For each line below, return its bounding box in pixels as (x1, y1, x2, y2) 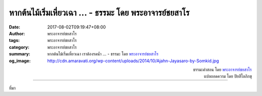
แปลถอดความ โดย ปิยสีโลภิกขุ (204, 73, 252, 79)
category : (9, 44, 30, 50)
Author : (9, 30, 25, 36)
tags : (9, 38, 20, 43)
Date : (9, 24, 20, 30)
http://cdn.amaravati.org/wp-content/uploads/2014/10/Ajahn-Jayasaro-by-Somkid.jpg (47, 58, 219, 64)
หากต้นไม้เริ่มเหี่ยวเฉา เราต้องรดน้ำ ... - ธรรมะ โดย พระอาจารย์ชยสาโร (47, 51, 159, 57)
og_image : (9, 58, 31, 64)
